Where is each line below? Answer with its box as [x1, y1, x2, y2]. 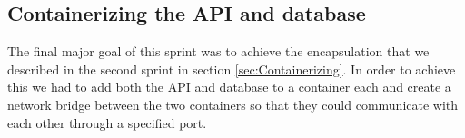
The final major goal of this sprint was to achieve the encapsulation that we [7, 42, 430, 61]
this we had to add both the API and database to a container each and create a [7, 77, 451, 96]
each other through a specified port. [7, 113, 207, 132]
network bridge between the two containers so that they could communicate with [7, 94, 459, 113]
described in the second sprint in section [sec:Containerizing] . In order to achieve [7, 59, 456, 78]
